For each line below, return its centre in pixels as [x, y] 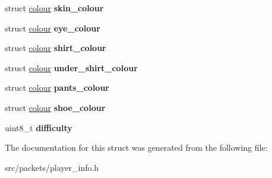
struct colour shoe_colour [55, 107]
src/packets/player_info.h [52, 167]
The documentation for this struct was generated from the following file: [136, 147]
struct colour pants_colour [57, 88]
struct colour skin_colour [54, 8]
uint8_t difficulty [39, 127]
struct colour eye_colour [53, 28]
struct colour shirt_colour [56, 48]
